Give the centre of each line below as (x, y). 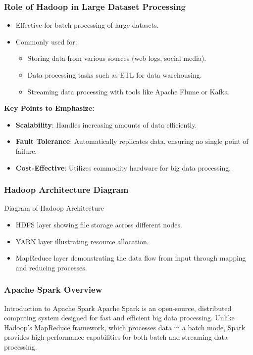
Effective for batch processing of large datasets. (87, 25)
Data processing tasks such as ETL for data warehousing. (115, 75)
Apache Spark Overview (53, 289)
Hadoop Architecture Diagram (66, 190)
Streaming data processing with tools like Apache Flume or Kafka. (129, 91)
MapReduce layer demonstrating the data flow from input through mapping (131, 258)
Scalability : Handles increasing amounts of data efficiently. (106, 124)
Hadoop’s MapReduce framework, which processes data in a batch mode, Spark (125, 327)
